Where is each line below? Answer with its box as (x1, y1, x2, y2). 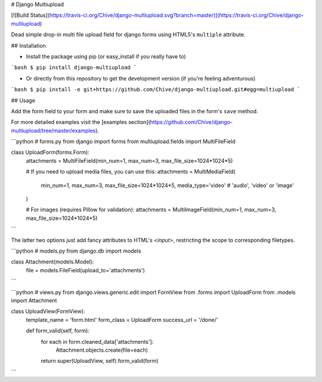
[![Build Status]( (11, 12, 50, 19)
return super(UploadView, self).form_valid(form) (41, 358, 159, 365)
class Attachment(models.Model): (11, 258, 94, 265)
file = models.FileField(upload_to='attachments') (26, 266, 145, 274)
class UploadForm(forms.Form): (11, 149, 89, 156)
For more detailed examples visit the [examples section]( (11, 119, 150, 126)
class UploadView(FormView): (11, 308, 85, 315)
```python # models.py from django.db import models (11, 247, 141, 254)
